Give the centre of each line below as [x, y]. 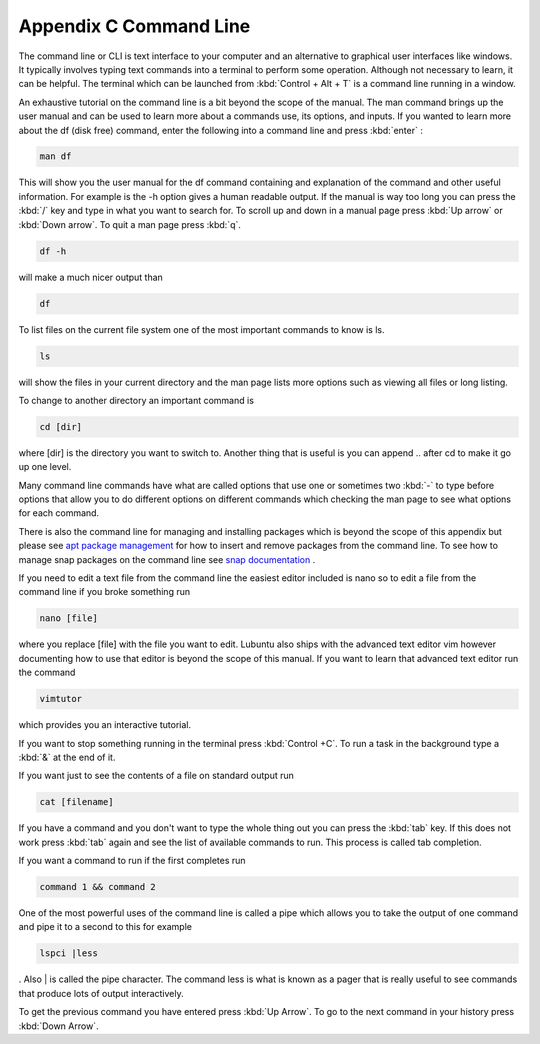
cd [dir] [61, 426]
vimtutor [61, 699]
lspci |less [69, 953]
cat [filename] [76, 802]
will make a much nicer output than [91, 277]
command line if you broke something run [104, 592]
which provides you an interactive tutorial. [105, 725]
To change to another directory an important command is [136, 400]
